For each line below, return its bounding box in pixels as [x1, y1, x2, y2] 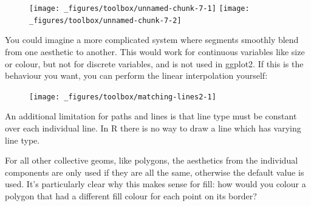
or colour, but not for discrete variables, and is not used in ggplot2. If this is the [5, 57, 304, 70]
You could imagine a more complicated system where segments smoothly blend [5, 33, 299, 46]
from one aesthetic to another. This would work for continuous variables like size [5, 45, 305, 58]
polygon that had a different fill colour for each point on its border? [5, 189, 257, 202]
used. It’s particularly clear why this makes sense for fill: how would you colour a [5, 178, 306, 190]
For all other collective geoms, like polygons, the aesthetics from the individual [5, 154, 298, 167]
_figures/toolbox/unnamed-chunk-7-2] [29, 16, 182, 25]
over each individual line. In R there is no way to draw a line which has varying [5, 121, 301, 134]
